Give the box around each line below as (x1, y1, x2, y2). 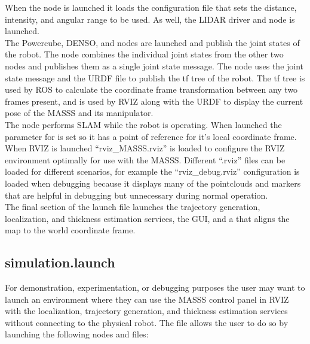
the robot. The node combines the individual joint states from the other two (5, 48, 284, 60)
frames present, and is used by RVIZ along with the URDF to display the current (5, 95, 303, 107)
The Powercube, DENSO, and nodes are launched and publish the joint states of (5, 36, 300, 48)
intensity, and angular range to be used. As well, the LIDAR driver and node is (5, 13, 295, 25)
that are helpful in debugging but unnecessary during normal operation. (5, 188, 268, 201)
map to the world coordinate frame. (5, 224, 136, 236)
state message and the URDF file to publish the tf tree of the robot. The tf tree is (5, 71, 305, 84)
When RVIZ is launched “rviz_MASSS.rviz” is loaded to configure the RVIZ (5, 142, 285, 154)
